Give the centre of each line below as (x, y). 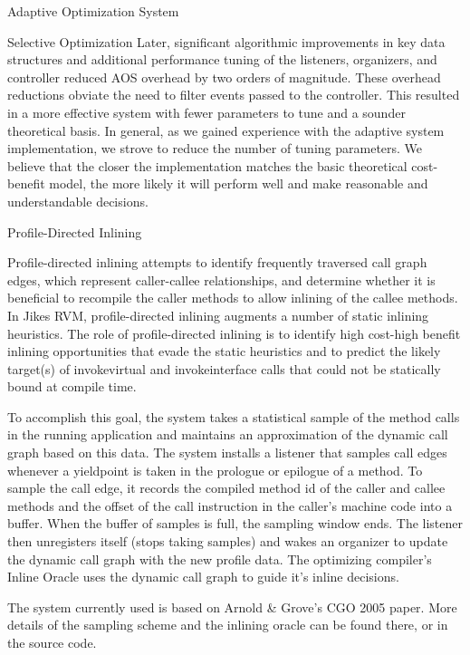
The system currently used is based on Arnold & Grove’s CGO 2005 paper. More (232, 607)
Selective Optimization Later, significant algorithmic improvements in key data (226, 41)
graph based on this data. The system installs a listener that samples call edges (227, 453)
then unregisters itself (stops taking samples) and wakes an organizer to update (228, 541)
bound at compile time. (72, 386)
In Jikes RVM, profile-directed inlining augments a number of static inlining (218, 315)
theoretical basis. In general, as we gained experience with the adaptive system (226, 130)
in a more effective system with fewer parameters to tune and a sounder (206, 112)
